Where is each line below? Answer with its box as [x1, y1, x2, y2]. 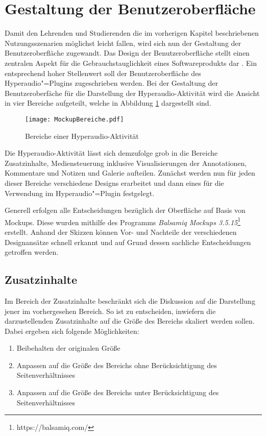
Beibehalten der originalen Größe [16, 343, 120, 353]
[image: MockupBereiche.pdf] [25, 115, 124, 123]
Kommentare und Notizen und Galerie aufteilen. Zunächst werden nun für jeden [5, 167, 255, 178]
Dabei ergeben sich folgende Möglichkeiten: [5, 325, 139, 336]
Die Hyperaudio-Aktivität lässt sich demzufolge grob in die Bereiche [5, 148, 218, 158]
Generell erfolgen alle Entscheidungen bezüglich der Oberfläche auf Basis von [5, 205, 246, 215]
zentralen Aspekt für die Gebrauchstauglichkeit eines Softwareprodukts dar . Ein [5, 57, 257, 68]
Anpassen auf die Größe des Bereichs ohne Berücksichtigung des [16, 359, 217, 370]
